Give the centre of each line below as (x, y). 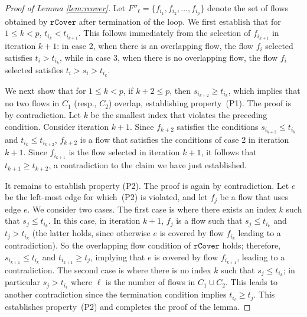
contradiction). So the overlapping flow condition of (98, 245)
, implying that (118, 256)
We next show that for (45, 90)
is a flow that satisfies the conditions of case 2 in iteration (184, 139)
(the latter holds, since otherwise (91, 233)
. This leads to (251, 282)
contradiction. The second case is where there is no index (108, 269)
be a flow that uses (254, 197)
